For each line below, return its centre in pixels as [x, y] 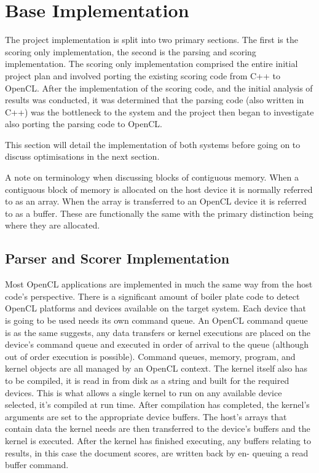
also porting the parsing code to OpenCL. [84, 124]
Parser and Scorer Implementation [117, 258]
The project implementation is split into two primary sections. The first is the [152, 40]
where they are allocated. [53, 225]
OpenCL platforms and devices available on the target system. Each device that [156, 308]
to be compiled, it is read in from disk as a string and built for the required [147, 380]
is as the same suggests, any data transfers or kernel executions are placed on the [158, 332]
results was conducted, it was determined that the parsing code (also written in [155, 100]
